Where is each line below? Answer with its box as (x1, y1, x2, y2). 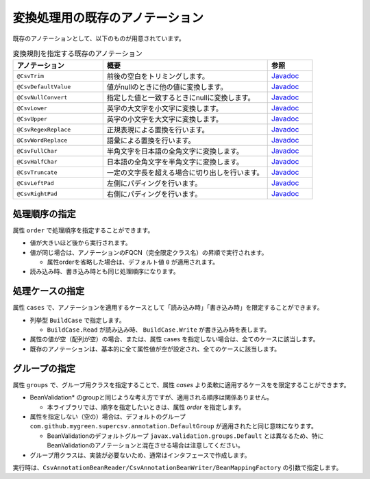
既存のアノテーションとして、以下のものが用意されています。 (12, 34, 185, 42)
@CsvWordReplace (16, 136, 68, 144)
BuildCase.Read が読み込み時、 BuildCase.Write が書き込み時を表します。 (47, 326, 271, 334)
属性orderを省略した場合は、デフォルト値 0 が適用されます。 (47, 258, 219, 266)
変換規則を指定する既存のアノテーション (12, 49, 143, 58)
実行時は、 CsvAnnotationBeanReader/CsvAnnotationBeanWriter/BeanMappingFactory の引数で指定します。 (12, 463, 343, 471)
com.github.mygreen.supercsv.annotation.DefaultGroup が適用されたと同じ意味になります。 (29, 422, 318, 430)
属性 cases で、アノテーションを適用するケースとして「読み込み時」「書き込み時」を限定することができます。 (12, 304, 323, 312)
